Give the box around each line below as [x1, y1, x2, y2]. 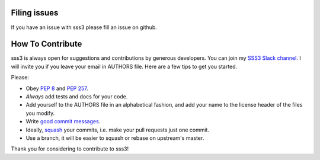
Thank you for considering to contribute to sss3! [11, 145, 129, 152]
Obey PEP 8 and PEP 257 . [25, 85, 88, 92]
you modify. [25, 110, 55, 117]
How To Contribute [11, 39, 82, 49]
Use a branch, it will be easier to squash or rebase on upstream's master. [25, 134, 204, 142]
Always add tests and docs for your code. [25, 92, 128, 100]
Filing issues [11, 8, 59, 18]
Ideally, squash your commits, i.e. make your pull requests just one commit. [25, 126, 210, 133]
